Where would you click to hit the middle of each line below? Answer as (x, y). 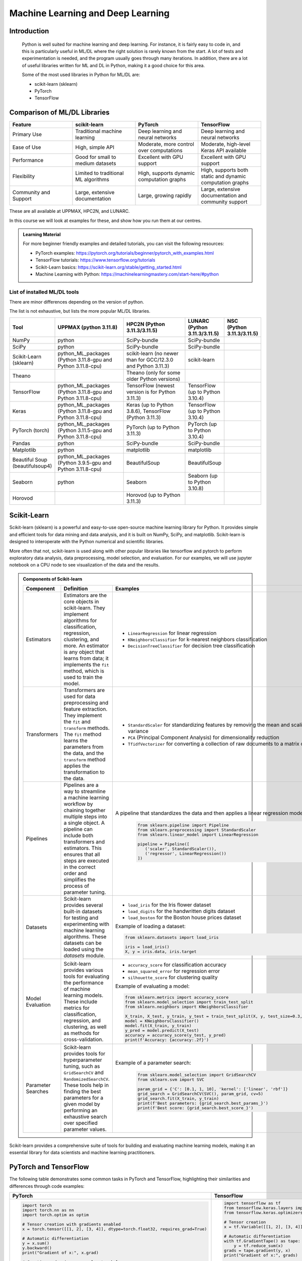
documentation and (224, 196)
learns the (75, 740)
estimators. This (83, 848)
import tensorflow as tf (252, 1203)
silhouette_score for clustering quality (173, 978)
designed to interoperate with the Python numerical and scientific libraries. (87, 542)
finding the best (82, 1091)
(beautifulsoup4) (32, 466)
